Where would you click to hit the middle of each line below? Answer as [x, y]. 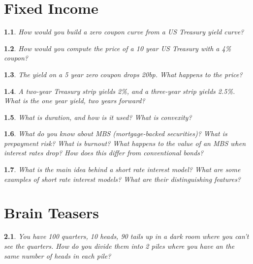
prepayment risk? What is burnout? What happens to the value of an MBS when [125, 143]
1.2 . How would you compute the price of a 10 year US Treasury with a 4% [118, 48]
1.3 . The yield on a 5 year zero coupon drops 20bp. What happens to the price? [123, 74]
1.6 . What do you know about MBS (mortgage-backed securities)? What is [116, 133]
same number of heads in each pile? [58, 255]
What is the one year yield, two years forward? [75, 101]
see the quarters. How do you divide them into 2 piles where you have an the [119, 246]
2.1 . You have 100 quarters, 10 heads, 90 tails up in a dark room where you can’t [126, 236]
